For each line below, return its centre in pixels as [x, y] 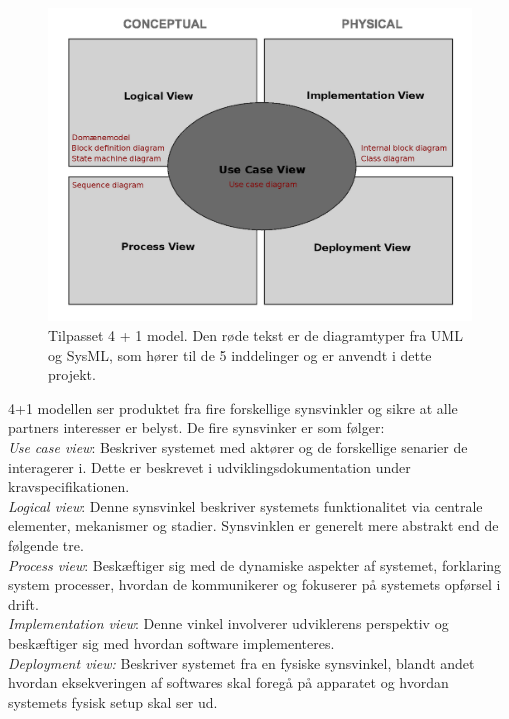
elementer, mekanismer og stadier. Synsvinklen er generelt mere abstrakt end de [253, 525]
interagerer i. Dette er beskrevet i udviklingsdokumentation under [209, 466]
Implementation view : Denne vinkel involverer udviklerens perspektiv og [228, 623]
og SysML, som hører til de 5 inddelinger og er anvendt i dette [240, 354]
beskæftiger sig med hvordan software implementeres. [171, 642]
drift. [23, 603]
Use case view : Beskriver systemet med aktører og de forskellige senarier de [238, 447]
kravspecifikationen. [69, 486]
